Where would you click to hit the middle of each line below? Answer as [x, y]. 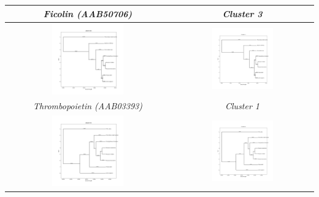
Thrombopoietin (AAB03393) [88, 106]
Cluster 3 [242, 13]
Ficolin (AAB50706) [88, 13]
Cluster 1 [243, 106]
